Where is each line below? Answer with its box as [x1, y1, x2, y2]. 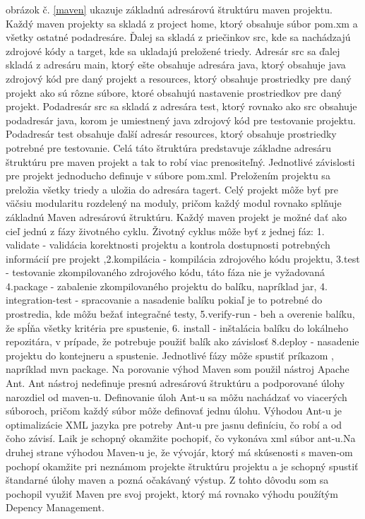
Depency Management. [6, 500, 104, 515]
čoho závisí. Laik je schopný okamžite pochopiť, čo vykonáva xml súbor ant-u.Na [6, 431, 356, 446]
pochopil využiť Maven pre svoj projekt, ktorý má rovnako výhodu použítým [6, 486, 338, 501]
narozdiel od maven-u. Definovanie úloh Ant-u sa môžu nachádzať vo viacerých [6, 389, 347, 404]
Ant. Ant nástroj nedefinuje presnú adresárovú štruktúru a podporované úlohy [6, 376, 345, 390]
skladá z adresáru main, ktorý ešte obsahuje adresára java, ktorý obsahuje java [6, 57, 346, 72]
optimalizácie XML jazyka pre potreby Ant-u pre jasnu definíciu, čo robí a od [6, 417, 342, 431]
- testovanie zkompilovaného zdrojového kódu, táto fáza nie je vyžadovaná [6, 265, 325, 280]
